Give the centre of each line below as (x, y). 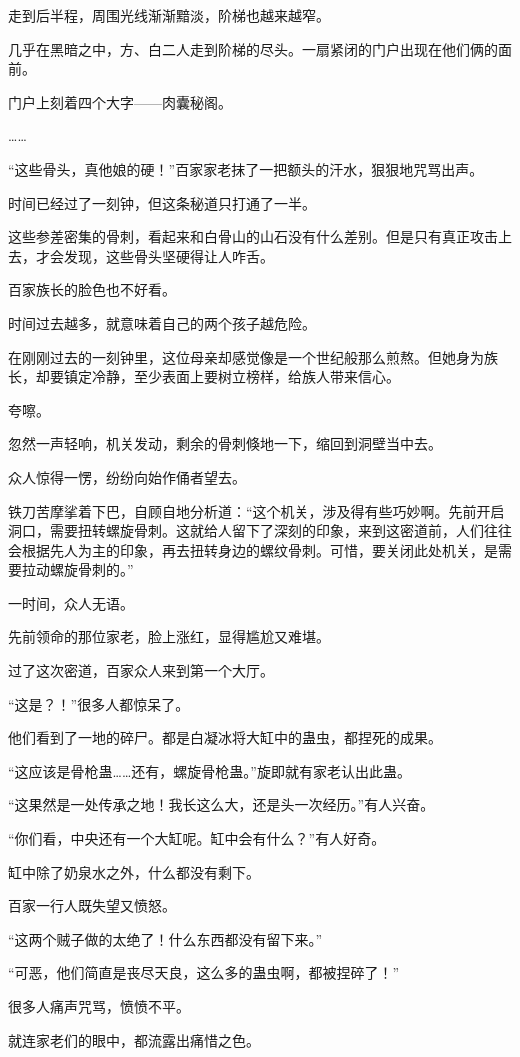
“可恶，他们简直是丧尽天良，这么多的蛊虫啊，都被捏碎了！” (204, 972)
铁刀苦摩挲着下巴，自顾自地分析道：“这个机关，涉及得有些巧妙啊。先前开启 (256, 510)
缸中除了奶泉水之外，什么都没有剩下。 (134, 871)
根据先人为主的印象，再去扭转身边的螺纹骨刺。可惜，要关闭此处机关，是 (259, 549)
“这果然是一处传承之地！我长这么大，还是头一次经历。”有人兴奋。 (221, 804)
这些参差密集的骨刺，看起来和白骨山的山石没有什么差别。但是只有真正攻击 (253, 236)
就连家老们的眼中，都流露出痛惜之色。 (134, 1039)
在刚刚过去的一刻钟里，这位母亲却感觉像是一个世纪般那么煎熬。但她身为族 (253, 356)
